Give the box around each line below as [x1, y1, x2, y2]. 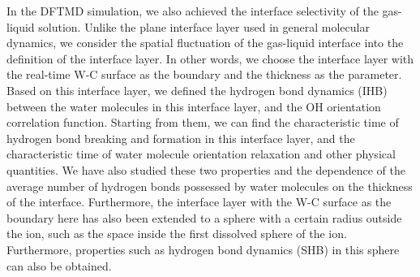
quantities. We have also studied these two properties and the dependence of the [6, 161, 405, 178]
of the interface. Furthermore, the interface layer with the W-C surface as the [6, 193, 392, 210]
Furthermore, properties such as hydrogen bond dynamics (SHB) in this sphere [6, 240, 400, 258]
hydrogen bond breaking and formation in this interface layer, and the [6, 129, 355, 146]
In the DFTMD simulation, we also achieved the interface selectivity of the [6, 2, 379, 19]
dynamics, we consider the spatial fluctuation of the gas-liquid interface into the [6, 34, 404, 51]
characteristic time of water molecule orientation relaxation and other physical [6, 145, 396, 162]
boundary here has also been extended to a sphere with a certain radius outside [6, 209, 402, 226]
